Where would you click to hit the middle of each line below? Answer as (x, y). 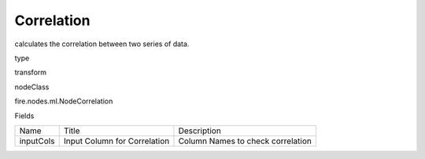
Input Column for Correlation (116, 141)
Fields (24, 116)
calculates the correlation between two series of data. (102, 44)
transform (31, 72)
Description (200, 131)
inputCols (37, 141)
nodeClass (32, 87)
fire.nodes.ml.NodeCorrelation (64, 101)
